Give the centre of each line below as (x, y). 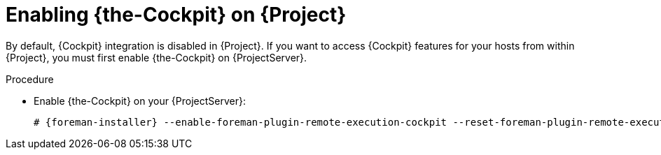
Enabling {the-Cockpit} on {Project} (176, 15)
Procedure (30, 79)
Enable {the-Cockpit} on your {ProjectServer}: (140, 101)
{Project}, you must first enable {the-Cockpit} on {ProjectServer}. (156, 57)
